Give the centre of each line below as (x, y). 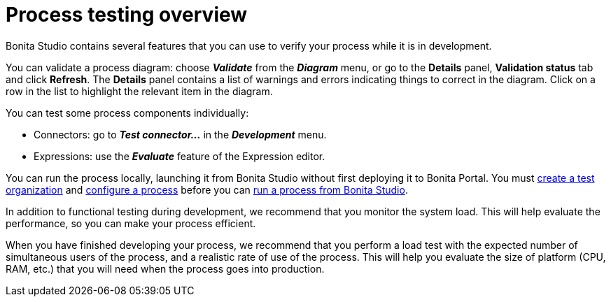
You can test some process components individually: (127, 113)
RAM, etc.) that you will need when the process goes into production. (165, 268)
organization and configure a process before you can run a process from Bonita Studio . (207, 189)
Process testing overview (127, 15)
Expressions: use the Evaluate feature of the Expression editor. (180, 156)
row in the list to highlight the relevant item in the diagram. (139, 91)
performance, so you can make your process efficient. (131, 223)
